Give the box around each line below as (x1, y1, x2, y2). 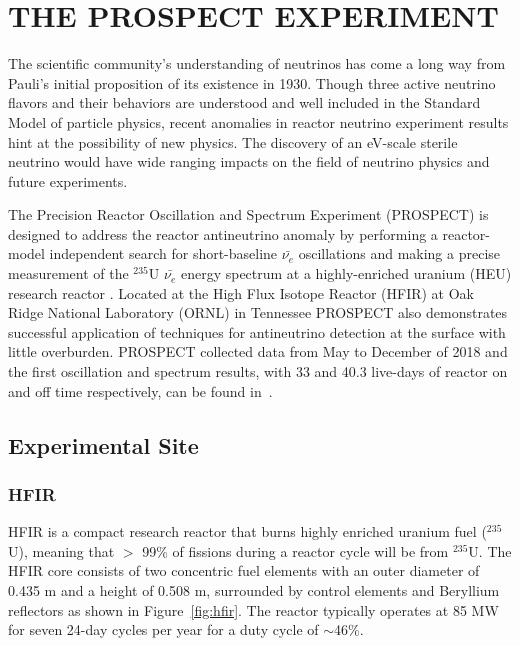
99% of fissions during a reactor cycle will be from (142, 540, 449, 561)
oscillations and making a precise (298, 243, 501, 264)
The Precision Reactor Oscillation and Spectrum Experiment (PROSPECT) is (8, 204, 489, 225)
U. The (468, 540, 512, 561)
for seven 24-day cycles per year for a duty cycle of (8, 619, 319, 640)
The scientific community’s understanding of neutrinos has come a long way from (8, 53, 506, 74)
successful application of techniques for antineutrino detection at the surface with (8, 321, 506, 342)
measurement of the (8, 263, 129, 284)
